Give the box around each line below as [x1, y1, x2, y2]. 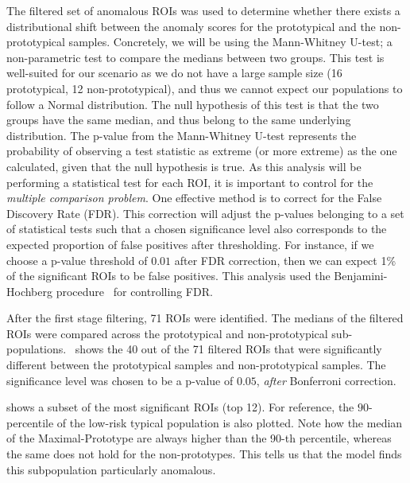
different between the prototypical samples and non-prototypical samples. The [6, 356, 386, 373]
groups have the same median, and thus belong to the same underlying [6, 111, 351, 128]
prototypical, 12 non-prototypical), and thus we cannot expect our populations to [6, 80, 403, 96]
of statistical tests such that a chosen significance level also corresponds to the [6, 220, 387, 237]
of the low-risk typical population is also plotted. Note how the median [56, 414, 403, 430]
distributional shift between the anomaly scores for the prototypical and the [6, 18, 376, 34]
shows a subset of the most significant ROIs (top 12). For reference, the [6, 399, 354, 415]
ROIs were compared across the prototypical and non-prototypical [6, 325, 328, 341]
